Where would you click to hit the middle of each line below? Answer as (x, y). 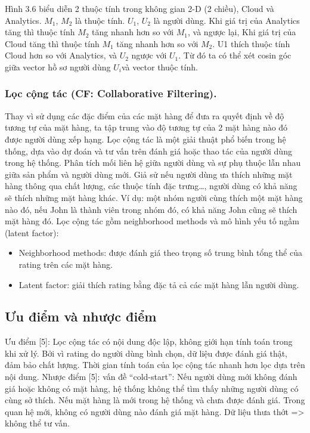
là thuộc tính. (100, 20)
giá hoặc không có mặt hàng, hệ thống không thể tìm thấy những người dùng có (152, 388)
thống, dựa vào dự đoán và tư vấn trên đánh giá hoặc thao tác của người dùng (148, 151)
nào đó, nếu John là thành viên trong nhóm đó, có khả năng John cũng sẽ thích (151, 209)
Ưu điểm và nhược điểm (81, 316)
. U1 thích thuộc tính (251, 43)
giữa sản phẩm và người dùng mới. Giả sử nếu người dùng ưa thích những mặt (149, 174)
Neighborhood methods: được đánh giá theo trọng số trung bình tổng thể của (160, 253)
